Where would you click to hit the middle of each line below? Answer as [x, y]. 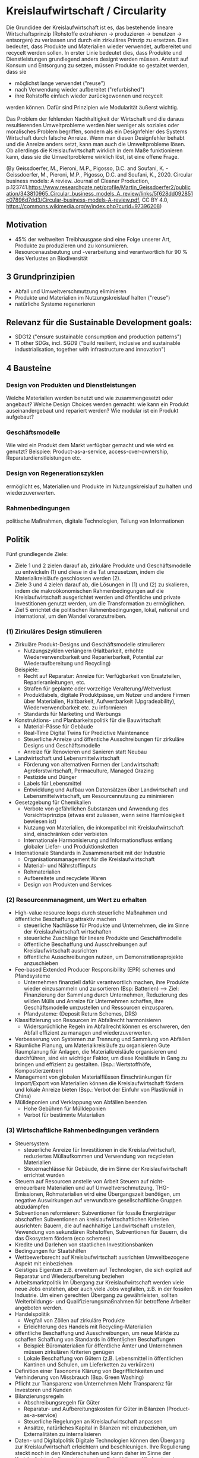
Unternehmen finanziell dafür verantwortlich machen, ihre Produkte [106, 982]
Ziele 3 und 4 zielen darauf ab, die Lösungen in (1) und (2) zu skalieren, [102, 585]
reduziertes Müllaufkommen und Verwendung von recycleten [99, 1156]
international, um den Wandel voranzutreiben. [70, 616]
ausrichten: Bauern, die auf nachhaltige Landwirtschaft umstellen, [95, 1226]
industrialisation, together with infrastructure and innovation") [90, 350]
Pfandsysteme [32, 976]
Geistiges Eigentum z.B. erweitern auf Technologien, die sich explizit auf [103, 1270]
